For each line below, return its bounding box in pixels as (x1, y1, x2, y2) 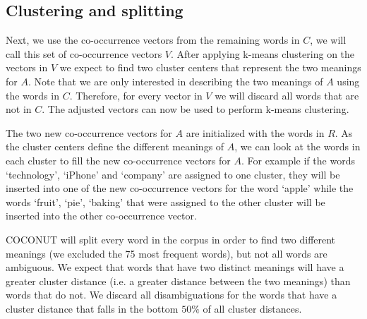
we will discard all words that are (215, 88, 359, 102)
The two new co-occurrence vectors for (6, 125, 172, 140)
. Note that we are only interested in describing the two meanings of (28, 73, 323, 88)
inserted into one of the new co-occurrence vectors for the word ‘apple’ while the (6, 181, 354, 195)
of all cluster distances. (203, 301, 302, 315)
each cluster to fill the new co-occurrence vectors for (6, 152, 231, 167)
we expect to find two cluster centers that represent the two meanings (59, 60, 361, 75)
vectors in (6, 60, 48, 75)
